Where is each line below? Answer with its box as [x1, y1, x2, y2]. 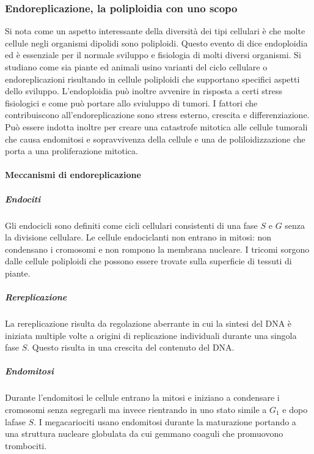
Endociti [5, 192, 41, 205]
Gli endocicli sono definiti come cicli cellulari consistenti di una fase [5, 218, 258, 231]
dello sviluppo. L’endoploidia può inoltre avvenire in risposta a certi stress [5, 84, 282, 97]
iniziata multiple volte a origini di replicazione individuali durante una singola [5, 329, 297, 341]
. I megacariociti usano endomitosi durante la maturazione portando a [34, 415, 296, 428]
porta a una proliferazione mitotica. [5, 144, 138, 157]
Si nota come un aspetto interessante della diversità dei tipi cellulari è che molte [5, 24, 305, 37]
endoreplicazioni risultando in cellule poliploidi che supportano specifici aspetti [5, 72, 300, 85]
